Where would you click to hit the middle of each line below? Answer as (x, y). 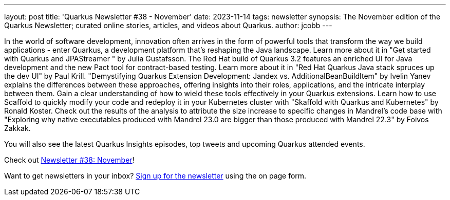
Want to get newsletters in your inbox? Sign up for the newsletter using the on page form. (155, 176)
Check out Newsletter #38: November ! (69, 160)
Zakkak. (17, 128)
